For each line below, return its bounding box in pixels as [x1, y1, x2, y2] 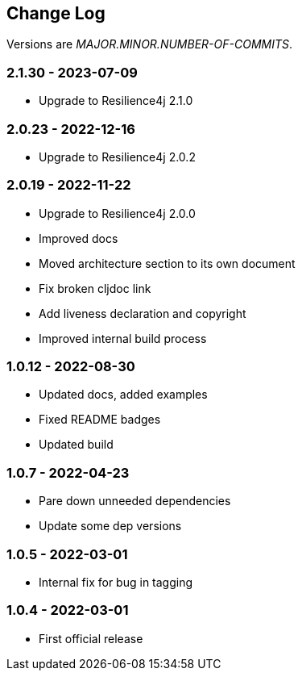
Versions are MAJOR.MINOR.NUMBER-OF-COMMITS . [6, 37, 293, 52]
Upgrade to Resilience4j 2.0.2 [39, 149, 196, 164]
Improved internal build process [39, 331, 207, 345]
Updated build [39, 437, 114, 452]
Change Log [6, 3, 105, 23]
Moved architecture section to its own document [39, 256, 296, 270]
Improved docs [39, 231, 118, 245]
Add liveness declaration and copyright [39, 306, 246, 320]
